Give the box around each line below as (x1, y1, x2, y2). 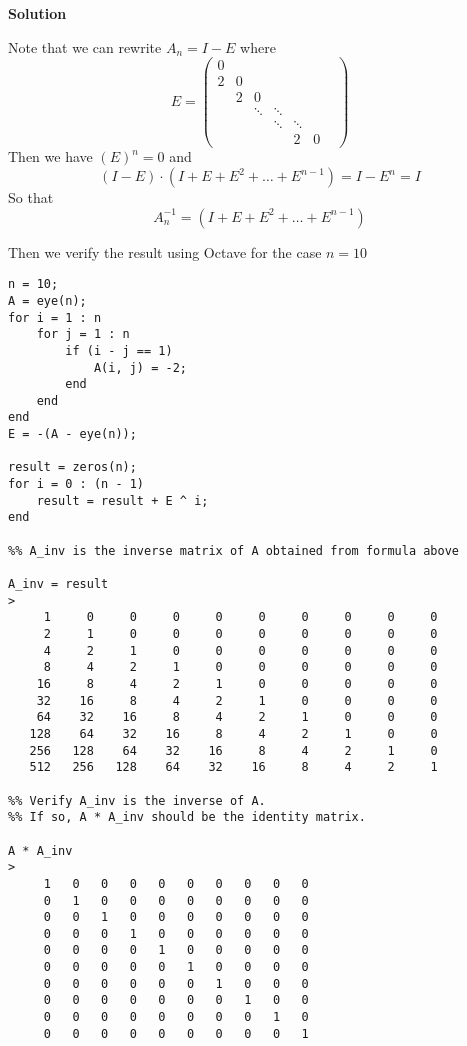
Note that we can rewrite (8, 36, 162, 57)
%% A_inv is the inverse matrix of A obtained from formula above (8, 543, 460, 558)
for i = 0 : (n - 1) (8, 477, 145, 492)
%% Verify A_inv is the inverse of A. (8, 793, 266, 808)
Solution (8, 3, 67, 23)
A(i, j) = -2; (93, 360, 187, 375)
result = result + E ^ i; (36, 493, 209, 508)
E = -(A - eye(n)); (8, 427, 137, 442)
